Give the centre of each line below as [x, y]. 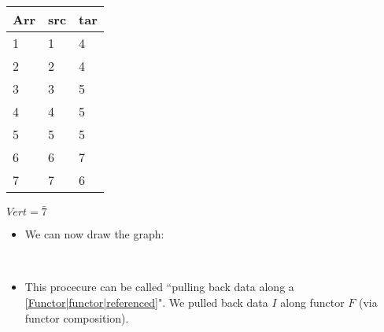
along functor [312, 302]
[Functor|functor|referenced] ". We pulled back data [146, 302]
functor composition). [77, 317]
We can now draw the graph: [94, 234]
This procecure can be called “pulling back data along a [159, 287]
